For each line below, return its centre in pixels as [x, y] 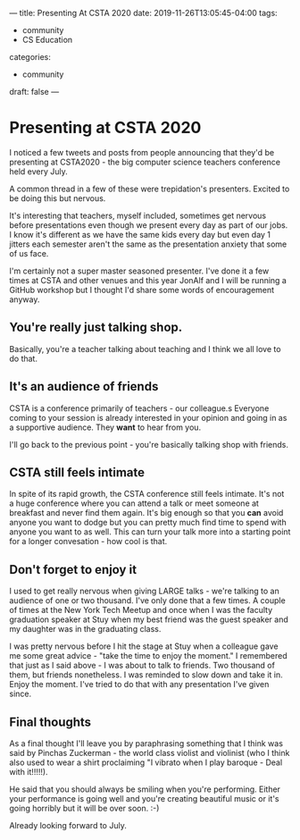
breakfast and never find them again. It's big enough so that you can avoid [146, 513]
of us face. [29, 253]
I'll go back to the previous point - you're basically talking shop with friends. [149, 444]
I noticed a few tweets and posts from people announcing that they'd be [142, 152]
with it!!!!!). [29, 772]
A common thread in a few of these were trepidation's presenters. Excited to [150, 189]
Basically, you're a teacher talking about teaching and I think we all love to [145, 349]
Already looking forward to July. [68, 825]
